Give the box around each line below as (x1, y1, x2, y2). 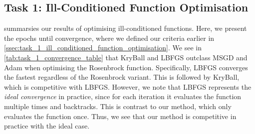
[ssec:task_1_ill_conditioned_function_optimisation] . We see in (4, 42, 202, 53)
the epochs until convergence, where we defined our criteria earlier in (4, 32, 215, 43)
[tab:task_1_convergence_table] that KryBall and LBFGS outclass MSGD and (4, 52, 248, 62)
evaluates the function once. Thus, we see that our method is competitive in (4, 111, 237, 121)
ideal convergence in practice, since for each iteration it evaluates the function (4, 91, 242, 102)
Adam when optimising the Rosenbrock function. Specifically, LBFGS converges (4, 62, 248, 72)
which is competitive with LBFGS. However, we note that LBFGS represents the (4, 81, 252, 92)
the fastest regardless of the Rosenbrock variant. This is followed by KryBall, (4, 72, 240, 82)
